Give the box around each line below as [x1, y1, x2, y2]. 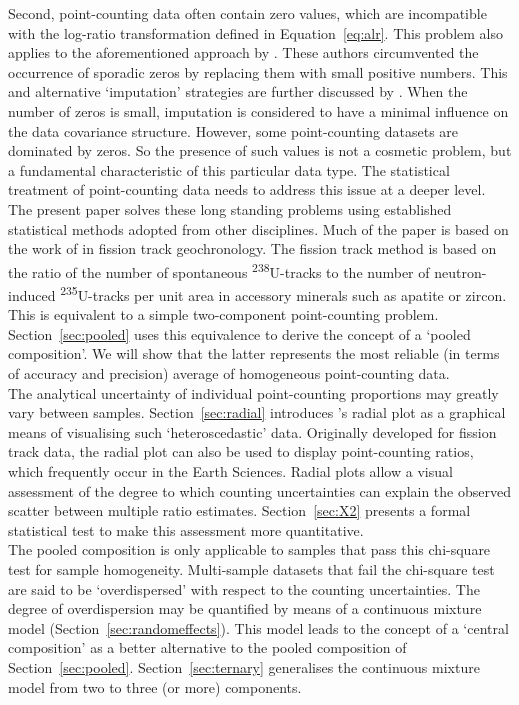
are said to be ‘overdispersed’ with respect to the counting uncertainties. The [8, 578, 480, 599]
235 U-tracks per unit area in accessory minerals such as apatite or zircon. [60, 281, 507, 305]
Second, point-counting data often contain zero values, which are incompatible [8, 3, 487, 23]
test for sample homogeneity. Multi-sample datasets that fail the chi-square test [8, 558, 495, 579]
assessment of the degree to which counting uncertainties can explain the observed [8, 480, 511, 501]
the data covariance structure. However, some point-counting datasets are [8, 120, 459, 141]
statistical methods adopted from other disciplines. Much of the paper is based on [8, 218, 509, 239]
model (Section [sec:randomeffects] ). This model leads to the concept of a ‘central [8, 617, 509, 638]
